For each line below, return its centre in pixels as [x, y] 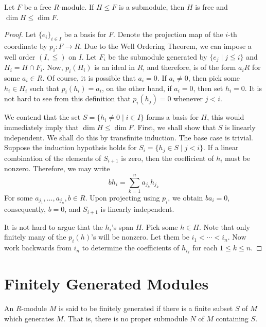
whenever [188, 98]
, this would [226, 117]
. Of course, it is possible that [89, 78]
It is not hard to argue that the [54, 226]
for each [205, 248]
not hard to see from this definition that [67, 98]
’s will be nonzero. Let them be [140, 237]
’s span [122, 226]
